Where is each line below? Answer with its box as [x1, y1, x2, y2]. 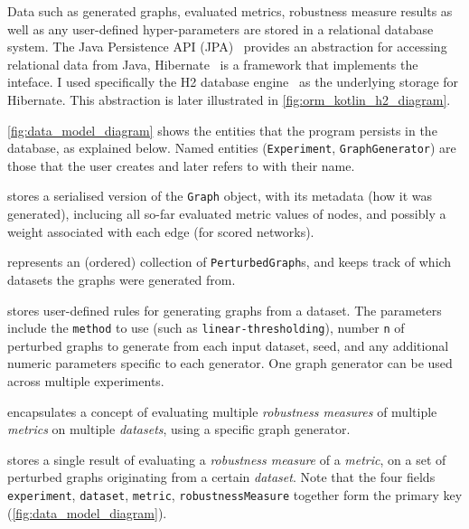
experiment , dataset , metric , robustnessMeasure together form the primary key [7, 485, 463, 504]
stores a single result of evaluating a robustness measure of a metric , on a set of [7, 449, 446, 468]
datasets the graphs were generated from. [7, 269, 236, 288]
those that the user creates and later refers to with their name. [7, 156, 355, 175]
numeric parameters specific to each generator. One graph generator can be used [7, 354, 453, 373]
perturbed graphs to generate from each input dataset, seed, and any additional [7, 335, 449, 354]
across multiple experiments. [7, 371, 164, 390]
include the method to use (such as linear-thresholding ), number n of [7, 318, 405, 337]
